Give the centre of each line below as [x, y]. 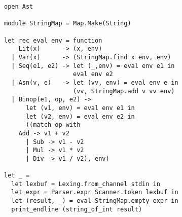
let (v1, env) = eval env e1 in [80, 108]
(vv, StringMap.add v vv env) [124, 91]
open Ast [19, 7]
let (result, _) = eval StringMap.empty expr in [95, 201]
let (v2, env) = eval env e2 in [80, 116]
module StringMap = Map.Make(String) [68, 24]
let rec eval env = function [53, 40]
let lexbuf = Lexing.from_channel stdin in [86, 184]
